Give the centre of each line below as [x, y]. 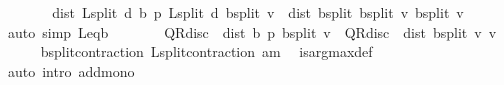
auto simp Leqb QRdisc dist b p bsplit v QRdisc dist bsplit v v [252, 31]
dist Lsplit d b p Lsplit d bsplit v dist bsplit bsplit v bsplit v [258, 12]
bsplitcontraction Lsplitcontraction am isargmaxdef [206, 51]
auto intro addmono [71, 70]
